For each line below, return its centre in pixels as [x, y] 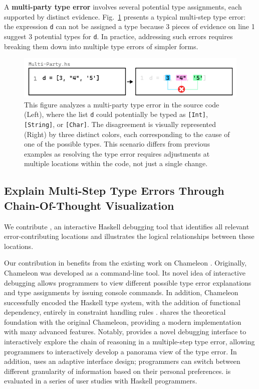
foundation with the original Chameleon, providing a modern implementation [123, 321]
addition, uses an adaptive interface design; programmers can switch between [122, 361]
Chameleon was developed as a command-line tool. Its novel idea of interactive [125, 272]
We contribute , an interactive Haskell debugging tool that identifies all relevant [127, 226]
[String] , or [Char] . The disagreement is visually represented [120, 124]
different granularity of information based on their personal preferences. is [117, 371]
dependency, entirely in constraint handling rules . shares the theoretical [115, 312]
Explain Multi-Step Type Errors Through [114, 190]
